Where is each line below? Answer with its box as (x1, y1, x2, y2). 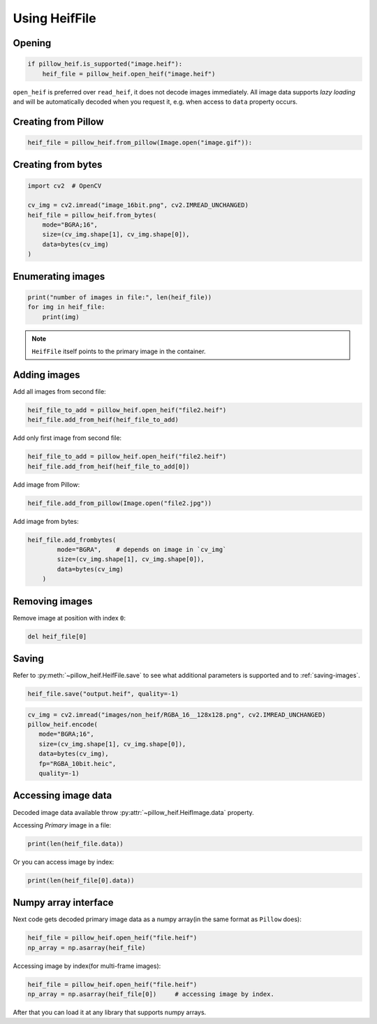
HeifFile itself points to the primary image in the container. (31, 347, 206, 355)
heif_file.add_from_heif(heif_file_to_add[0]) (27, 462, 190, 470)
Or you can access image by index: (13, 858, 114, 866)
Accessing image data (13, 790, 112, 802)
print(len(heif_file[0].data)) (27, 876, 135, 884)
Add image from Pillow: (13, 480, 80, 489)
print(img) (42, 313, 80, 321)
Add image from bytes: (13, 517, 80, 525)
